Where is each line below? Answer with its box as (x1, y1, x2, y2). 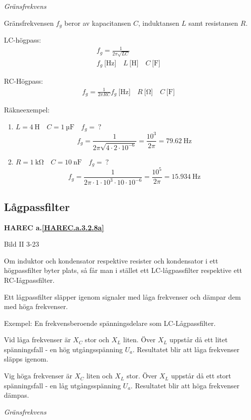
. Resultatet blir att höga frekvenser (130, 380, 240, 390)
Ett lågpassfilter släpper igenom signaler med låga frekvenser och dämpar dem (4, 291, 241, 302)
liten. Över (123, 334, 156, 345)
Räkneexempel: (4, 104, 50, 114)
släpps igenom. (4, 354, 48, 364)
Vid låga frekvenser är (4, 334, 71, 345)
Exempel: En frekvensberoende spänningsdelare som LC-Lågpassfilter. (4, 317, 216, 328)
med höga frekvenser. (4, 301, 68, 312)
